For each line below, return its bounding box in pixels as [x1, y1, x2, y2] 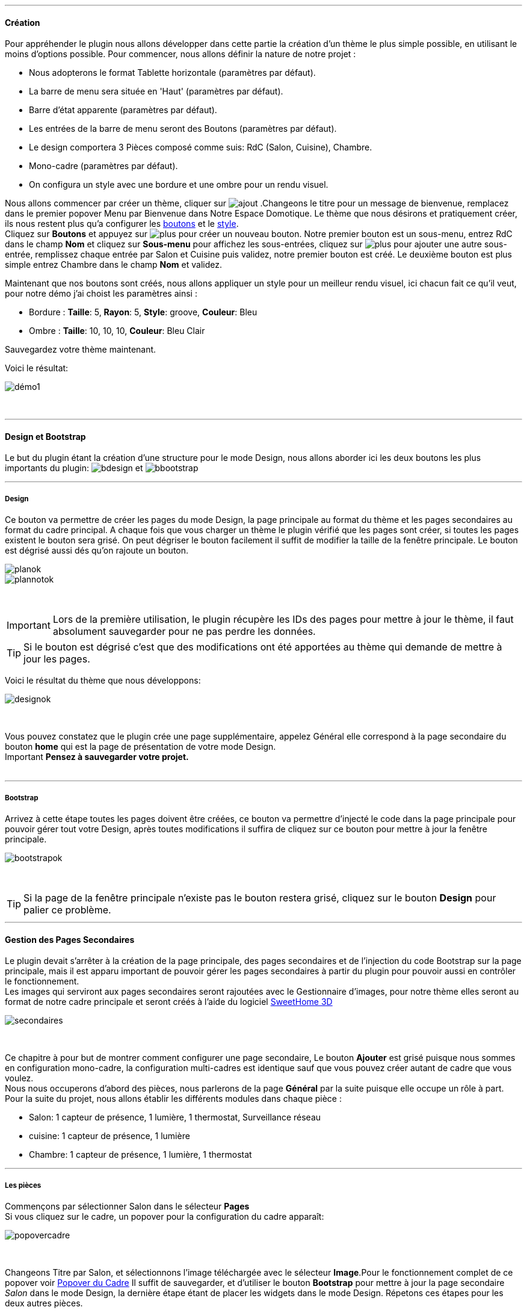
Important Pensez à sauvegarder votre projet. [5, 752, 189, 762]
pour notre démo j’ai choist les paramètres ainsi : [5, 288, 197, 299]
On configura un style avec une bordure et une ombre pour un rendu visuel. [29, 179, 328, 190]
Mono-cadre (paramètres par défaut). [29, 161, 178, 171]
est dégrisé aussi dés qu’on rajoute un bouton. [5, 545, 189, 556]
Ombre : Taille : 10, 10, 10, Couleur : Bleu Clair [29, 326, 205, 336]
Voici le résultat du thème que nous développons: [5, 675, 201, 686]
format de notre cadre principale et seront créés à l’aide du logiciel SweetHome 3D [5, 996, 333, 1007]
